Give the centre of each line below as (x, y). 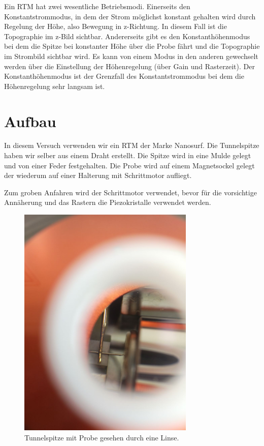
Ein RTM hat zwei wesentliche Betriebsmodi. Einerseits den (97, 6)
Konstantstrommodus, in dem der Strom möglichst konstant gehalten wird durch (130, 16)
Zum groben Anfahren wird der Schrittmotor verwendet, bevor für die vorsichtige (130, 192)
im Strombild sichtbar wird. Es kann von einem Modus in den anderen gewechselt (131, 56)
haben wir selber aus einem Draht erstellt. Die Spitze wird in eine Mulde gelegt (128, 155)
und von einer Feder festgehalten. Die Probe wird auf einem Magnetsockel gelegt (129, 165)
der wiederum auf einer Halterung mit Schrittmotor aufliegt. (98, 175)
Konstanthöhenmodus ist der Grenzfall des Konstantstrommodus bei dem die (124, 76)
